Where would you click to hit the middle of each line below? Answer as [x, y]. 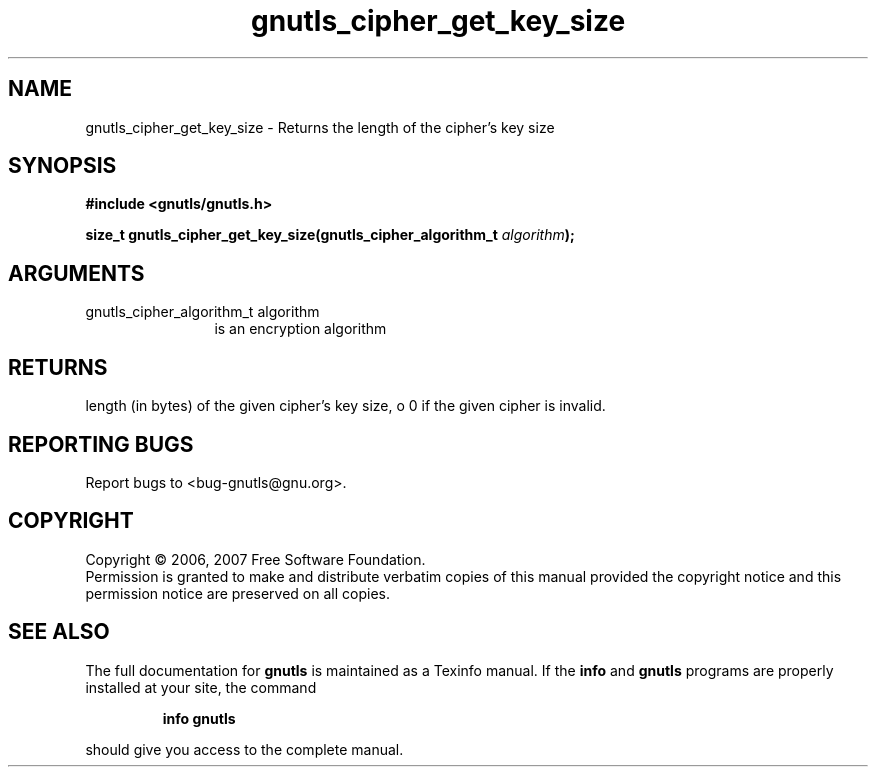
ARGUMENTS [76, 273]
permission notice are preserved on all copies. [237, 593]
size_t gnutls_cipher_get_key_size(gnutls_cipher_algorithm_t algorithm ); [330, 235]
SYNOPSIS [62, 166]
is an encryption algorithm [300, 329]
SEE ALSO [59, 632]
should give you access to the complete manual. [244, 749]
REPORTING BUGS [101, 444]
